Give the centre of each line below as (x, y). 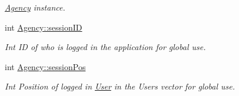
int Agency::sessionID (44, 27)
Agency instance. (35, 7)
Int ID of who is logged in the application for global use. (105, 47)
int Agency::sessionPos (45, 66)
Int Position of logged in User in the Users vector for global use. (120, 86)
